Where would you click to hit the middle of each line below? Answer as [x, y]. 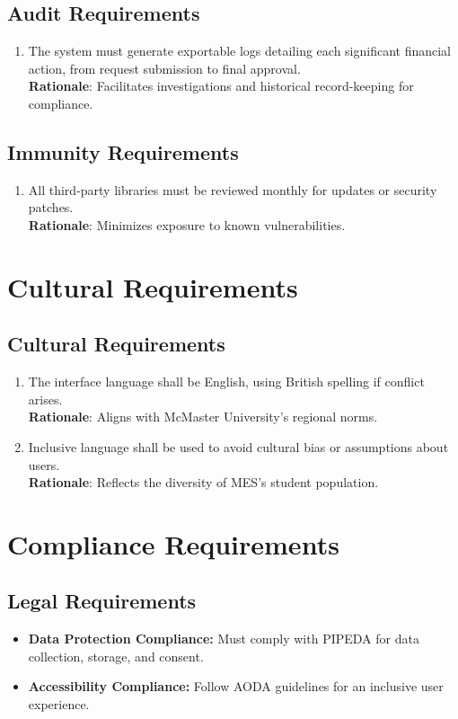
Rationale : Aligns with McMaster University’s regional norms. [203, 417]
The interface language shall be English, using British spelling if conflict [226, 382]
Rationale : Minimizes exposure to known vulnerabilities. [187, 224]
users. [44, 464]
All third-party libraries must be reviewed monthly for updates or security [233, 189]
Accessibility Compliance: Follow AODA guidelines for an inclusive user [236, 686]
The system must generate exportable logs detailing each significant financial [240, 51]
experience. [59, 704]
